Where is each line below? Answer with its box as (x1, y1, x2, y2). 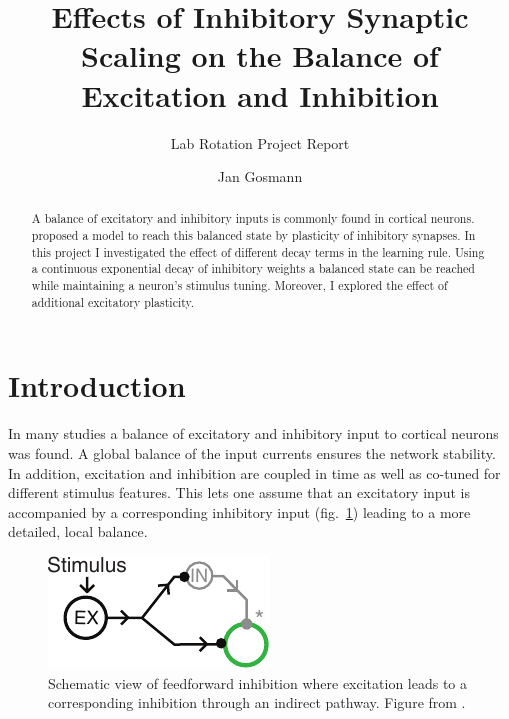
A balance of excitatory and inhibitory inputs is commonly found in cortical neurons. (31, 210, 475, 227)
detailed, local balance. (8, 521, 148, 542)
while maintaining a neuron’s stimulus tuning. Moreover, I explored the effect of (31, 277, 448, 294)
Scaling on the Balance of (81, 35, 439, 76)
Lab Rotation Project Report (170, 132, 350, 153)
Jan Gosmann (217, 166, 303, 187)
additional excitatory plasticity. (31, 293, 195, 310)
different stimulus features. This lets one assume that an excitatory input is (8, 482, 470, 503)
